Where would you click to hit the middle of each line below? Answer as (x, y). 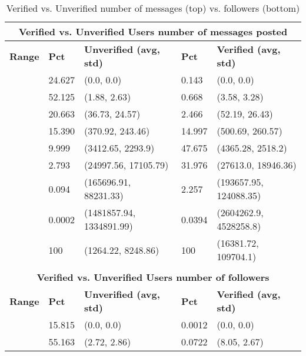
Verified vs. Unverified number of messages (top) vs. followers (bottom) (153, 8)
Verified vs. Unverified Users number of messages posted (153, 31)
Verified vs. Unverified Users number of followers (153, 277)
